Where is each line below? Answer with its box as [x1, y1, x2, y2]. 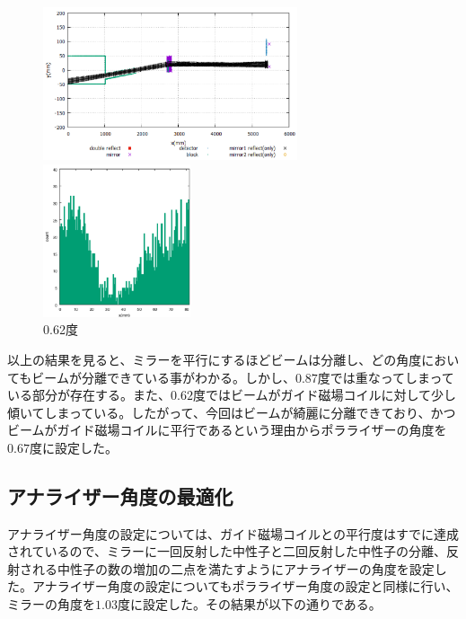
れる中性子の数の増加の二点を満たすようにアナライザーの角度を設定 [31, 559, 435, 578]
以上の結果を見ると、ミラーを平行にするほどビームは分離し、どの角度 [7, 349, 422, 368]
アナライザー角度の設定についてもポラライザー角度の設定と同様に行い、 [31, 577, 459, 596]
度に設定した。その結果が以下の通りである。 [117, 595, 382, 614]
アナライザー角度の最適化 [7, 482, 233, 509]
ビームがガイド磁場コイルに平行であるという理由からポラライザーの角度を [7, 420, 447, 439]
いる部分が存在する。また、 [7, 385, 171, 404]
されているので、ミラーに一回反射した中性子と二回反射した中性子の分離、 [7, 542, 447, 561]
